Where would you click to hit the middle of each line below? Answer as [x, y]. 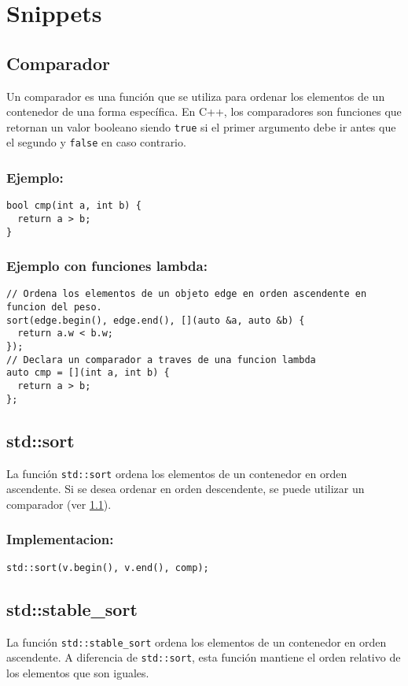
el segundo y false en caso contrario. [96, 142]
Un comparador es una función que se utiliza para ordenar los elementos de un [196, 96]
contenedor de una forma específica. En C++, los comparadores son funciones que [204, 111]
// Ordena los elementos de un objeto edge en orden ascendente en [187, 294]
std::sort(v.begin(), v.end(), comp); [108, 567]
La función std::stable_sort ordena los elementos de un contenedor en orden [197, 642]
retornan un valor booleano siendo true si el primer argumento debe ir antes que [201, 126]
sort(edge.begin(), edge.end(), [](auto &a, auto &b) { [156, 320]
